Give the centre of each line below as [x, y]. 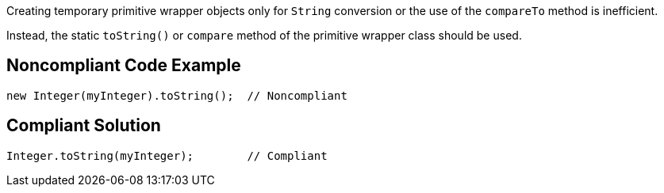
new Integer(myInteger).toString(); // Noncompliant [177, 95]
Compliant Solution [84, 126]
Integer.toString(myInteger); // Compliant [167, 155]
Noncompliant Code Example [124, 66]
